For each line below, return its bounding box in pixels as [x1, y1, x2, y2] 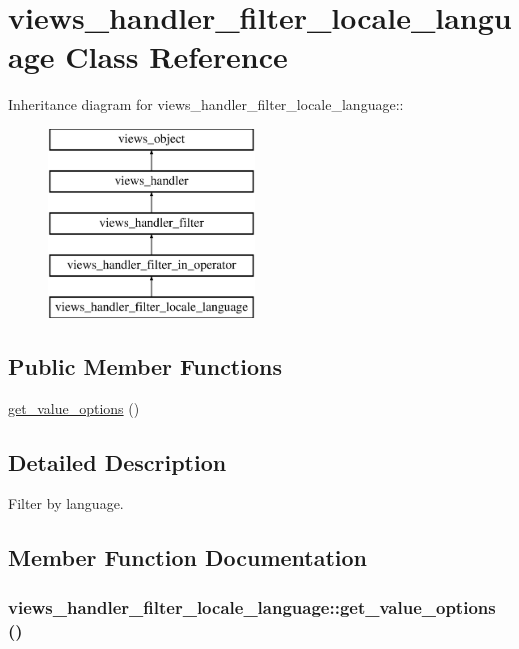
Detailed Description [8, 446, 227, 477]
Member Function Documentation [8, 542, 368, 573]
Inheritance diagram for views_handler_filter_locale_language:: [8, 94, 404, 115]
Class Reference [65, 36, 288, 77]
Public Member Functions [8, 350, 282, 381]
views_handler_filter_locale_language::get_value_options [8, 594, 496, 619]
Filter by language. [8, 493, 124, 514]
